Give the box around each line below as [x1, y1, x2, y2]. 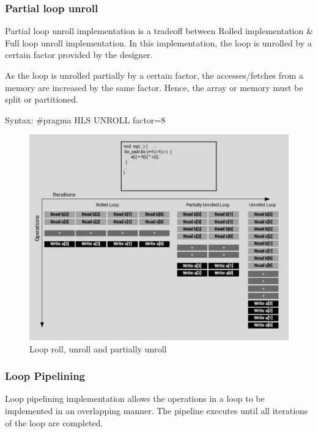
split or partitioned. [5, 93, 78, 106]
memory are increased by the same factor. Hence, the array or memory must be [5, 81, 303, 93]
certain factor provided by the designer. [5, 48, 153, 61]
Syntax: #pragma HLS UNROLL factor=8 [5, 113, 166, 126]
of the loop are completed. [5, 416, 103, 429]
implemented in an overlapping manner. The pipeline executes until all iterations [5, 404, 308, 417]
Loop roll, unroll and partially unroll [29, 342, 167, 355]
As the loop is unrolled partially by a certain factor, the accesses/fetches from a [5, 69, 303, 81]
